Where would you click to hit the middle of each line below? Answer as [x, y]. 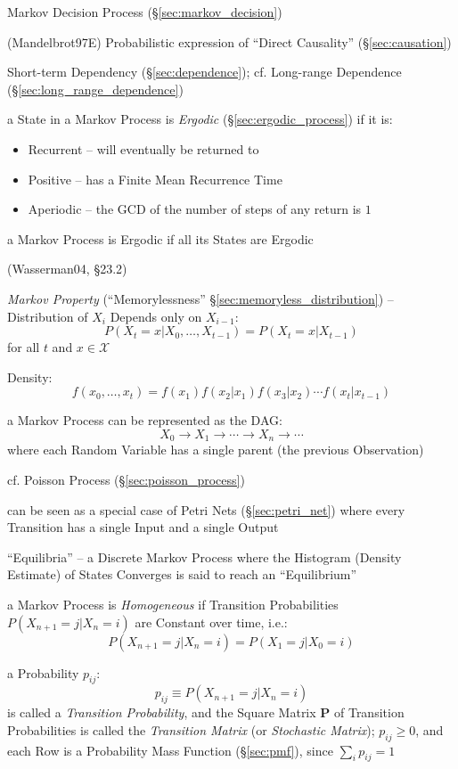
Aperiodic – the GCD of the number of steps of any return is [195, 209]
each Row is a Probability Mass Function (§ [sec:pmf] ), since [170, 750]
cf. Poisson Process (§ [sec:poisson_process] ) [126, 479]
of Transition [369, 712]
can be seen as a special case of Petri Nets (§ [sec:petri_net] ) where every [206, 509]
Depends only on [156, 316]
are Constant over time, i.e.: [211, 622]
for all [24, 347]
